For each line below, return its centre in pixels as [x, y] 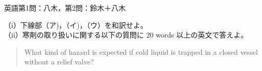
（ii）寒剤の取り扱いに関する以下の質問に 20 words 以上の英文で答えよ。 [126, 35]
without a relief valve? [59, 62]
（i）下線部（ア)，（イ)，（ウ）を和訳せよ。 [76, 25]
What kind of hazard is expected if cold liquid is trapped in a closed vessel [141, 51]
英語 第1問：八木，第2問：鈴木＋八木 [65, 8]
